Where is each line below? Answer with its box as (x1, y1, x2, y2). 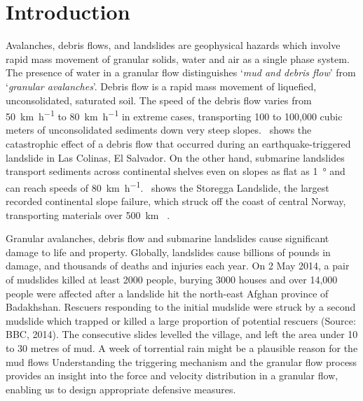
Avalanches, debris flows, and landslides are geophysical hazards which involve (6, 38, 341, 52)
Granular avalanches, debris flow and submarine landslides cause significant (6, 231, 329, 246)
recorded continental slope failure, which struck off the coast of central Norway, (6, 193, 346, 208)
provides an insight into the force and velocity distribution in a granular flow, (6, 368, 338, 383)
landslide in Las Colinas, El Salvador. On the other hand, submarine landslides (6, 150, 345, 164)
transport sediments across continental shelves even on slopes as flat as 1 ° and (6, 164, 345, 178)
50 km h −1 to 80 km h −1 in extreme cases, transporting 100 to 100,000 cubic (6, 107, 343, 123)
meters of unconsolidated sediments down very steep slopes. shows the (6, 122, 312, 137)
